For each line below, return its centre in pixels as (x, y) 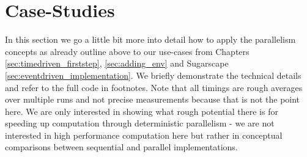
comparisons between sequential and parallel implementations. (121, 147)
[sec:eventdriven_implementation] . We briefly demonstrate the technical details (153, 75)
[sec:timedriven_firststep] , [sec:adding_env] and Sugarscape (117, 63)
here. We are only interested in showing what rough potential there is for (142, 111)
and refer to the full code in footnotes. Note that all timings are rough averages (154, 87)
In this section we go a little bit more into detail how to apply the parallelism (150, 39)
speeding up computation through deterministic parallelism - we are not (140, 123)
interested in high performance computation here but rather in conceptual (144, 135)
